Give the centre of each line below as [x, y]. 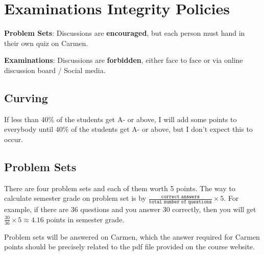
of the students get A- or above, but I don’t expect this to [162, 129]
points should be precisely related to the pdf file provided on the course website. [129, 247]
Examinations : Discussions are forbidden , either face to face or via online [124, 60]
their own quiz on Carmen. [46, 43]
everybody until [29, 129]
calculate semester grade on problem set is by [75, 198]
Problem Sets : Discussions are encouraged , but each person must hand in [125, 33]
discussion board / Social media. [55, 70]
